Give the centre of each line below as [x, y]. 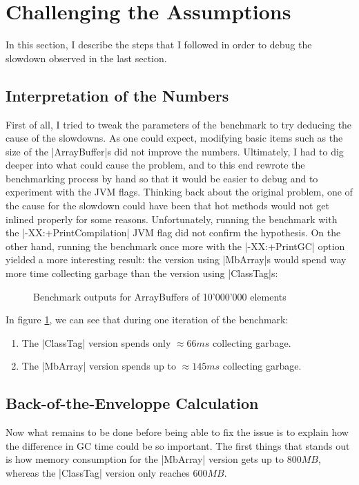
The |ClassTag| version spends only [96, 342]
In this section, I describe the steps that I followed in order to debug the [159, 45]
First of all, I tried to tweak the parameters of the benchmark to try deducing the [179, 124]
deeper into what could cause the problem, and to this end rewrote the [155, 165]
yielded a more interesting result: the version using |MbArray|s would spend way [176, 259]
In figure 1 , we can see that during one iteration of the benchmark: [147, 320]
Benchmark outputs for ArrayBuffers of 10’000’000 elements [160, 296]
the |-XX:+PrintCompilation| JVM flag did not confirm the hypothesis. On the [173, 232]
